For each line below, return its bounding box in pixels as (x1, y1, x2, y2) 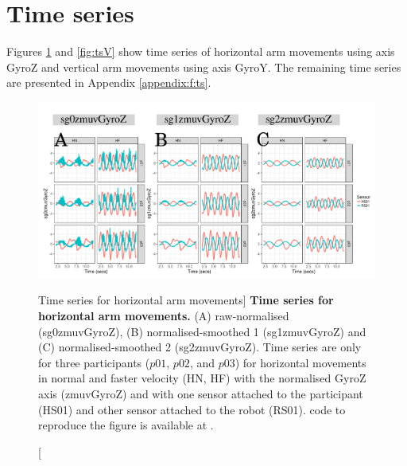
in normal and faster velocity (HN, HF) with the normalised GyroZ (38, 370, 366, 386)
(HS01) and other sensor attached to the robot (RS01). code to (38, 401, 346, 417)
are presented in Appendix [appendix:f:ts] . (6, 74, 211, 91)
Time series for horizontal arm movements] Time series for (38, 292, 334, 308)
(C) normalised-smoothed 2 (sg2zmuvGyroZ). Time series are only (38, 339, 362, 355)
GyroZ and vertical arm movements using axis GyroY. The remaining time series (6, 58, 401, 75)
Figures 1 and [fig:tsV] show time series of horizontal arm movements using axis (6, 43, 395, 60)
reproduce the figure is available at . (38, 417, 214, 433)
